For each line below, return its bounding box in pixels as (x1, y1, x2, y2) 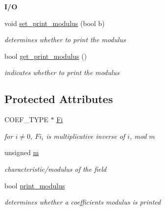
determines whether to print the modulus (4, 34, 126, 45)
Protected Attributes (4, 91, 113, 106)
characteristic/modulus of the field (4, 163, 107, 174)
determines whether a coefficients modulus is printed (4, 197, 161, 207)
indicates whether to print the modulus (4, 67, 119, 78)
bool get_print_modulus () (4, 51, 87, 61)
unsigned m (4, 147, 39, 157)
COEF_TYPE (4, 114, 48, 125)
